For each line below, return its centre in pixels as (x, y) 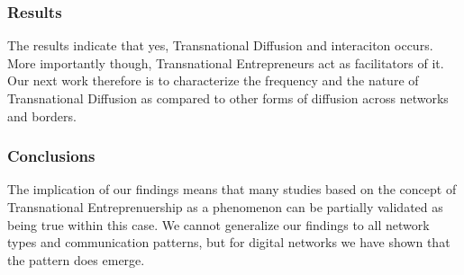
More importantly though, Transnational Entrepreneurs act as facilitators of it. (226, 62)
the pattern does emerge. (76, 259)
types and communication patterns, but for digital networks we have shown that (229, 242)
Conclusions (51, 156)
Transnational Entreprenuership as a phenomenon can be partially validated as (225, 207)
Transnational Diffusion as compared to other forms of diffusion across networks (228, 98)
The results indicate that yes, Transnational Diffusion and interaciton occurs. (220, 45)
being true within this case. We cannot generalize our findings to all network (218, 224)
